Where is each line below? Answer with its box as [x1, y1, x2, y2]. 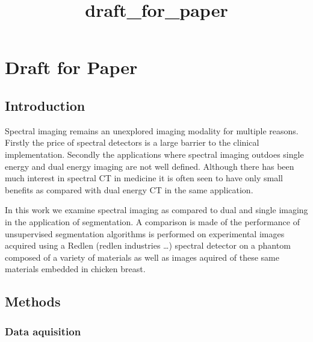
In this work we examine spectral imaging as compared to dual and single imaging [5, 204, 308, 216]
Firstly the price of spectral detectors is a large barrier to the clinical [5, 136, 259, 149]
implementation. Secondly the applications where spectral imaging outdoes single [5, 148, 304, 160]
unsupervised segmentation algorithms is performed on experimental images [5, 227, 285, 240]
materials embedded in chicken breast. [5, 263, 146, 275]
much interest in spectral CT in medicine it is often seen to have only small [5, 172, 284, 184]
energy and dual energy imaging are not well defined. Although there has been [5, 160, 294, 172]
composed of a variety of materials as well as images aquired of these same [5, 250, 279, 263]
